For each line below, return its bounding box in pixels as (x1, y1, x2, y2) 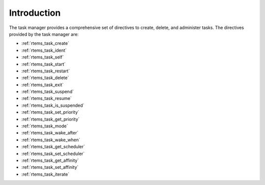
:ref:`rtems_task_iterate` (21, 171, 70, 177)
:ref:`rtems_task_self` (21, 54, 64, 60)
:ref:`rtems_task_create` (21, 40, 70, 46)
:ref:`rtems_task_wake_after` (21, 130, 79, 136)
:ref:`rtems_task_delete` (21, 75, 69, 81)
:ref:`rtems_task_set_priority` (21, 109, 79, 115)
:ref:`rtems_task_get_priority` (21, 116, 80, 122)
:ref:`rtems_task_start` (21, 61, 66, 67)
